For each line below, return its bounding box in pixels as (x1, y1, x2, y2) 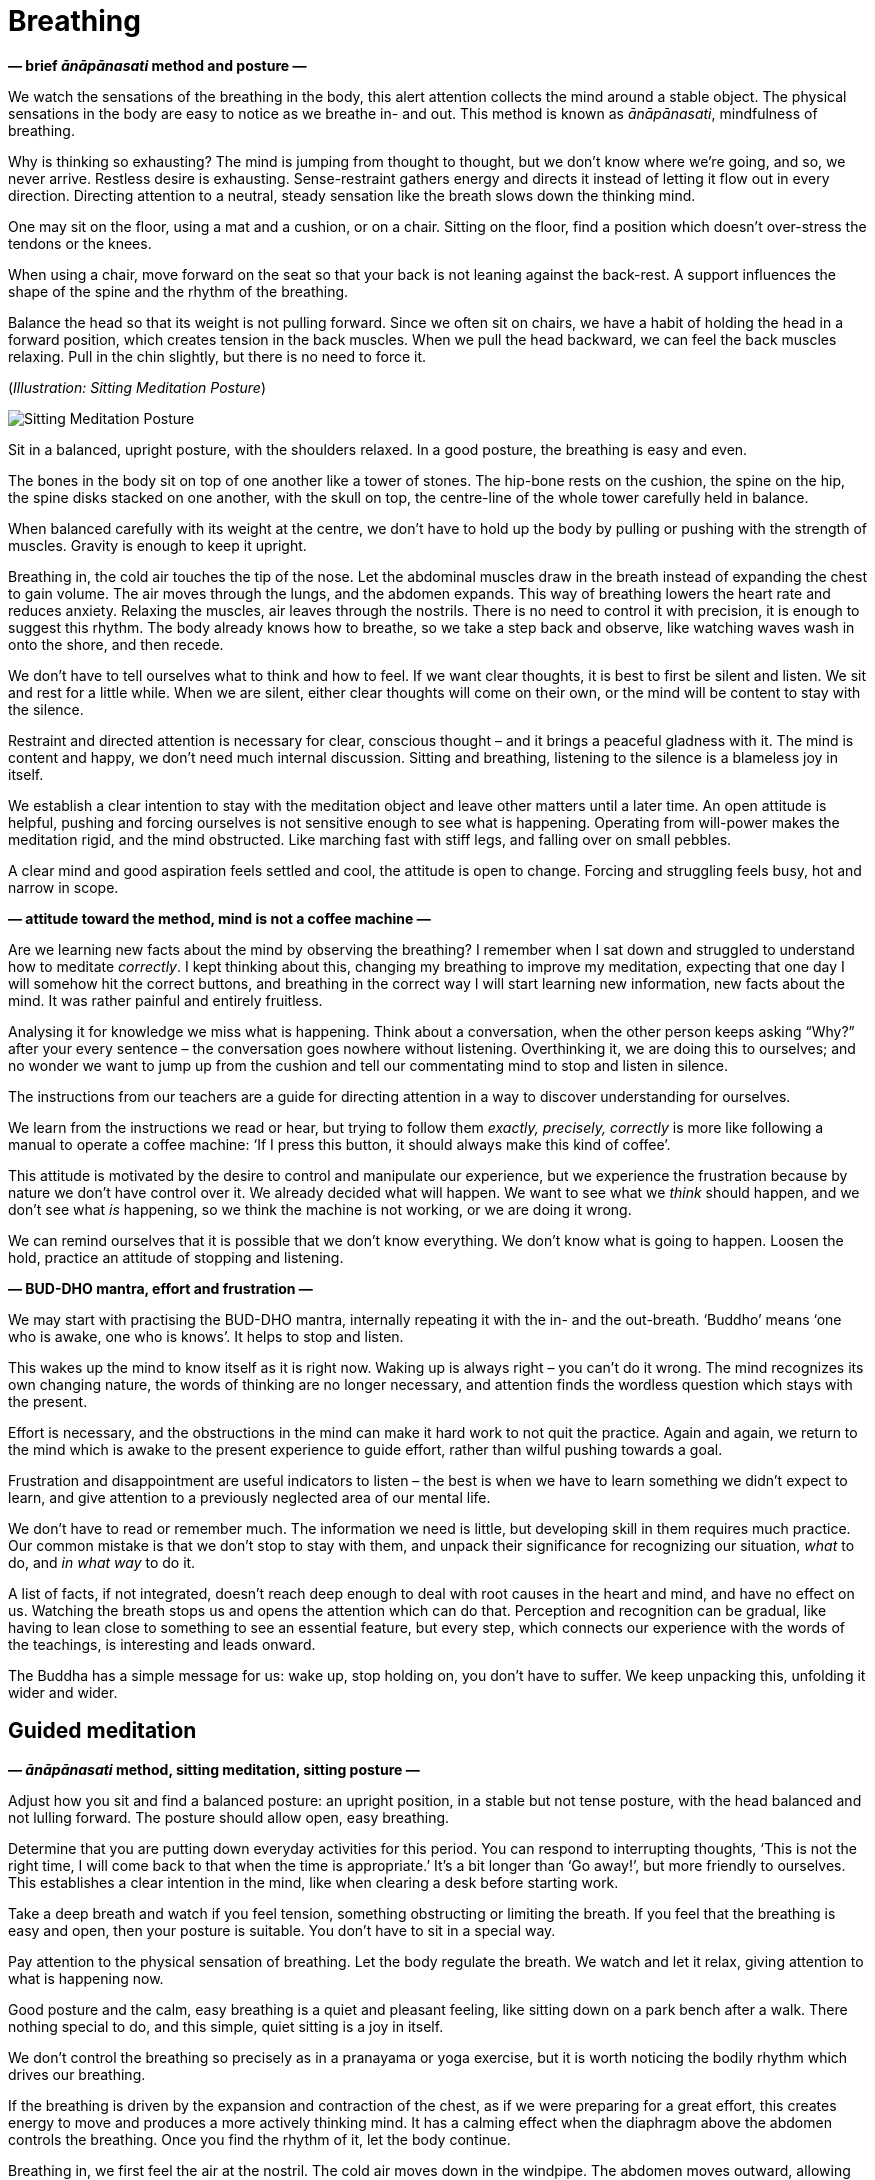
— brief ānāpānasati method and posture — (8, 56, 307, 74)
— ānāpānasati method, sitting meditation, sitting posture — (8, 1760, 420, 1778)
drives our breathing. (8, 2065, 146, 2083)
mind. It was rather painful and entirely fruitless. (8, 991, 323, 1009)
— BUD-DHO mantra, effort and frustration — (8, 1279, 313, 1297)
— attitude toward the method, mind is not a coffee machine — (8, 909, 431, 927)
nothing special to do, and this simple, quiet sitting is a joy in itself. (8, 2017, 444, 2035)
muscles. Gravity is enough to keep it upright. (8, 536, 307, 554)
